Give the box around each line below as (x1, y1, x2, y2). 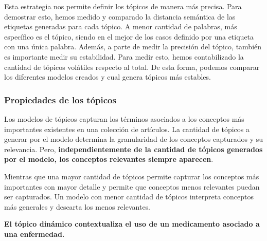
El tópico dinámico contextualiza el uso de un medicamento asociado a (4, 218, 260, 229)
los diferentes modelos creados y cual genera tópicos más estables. (4, 71, 211, 82)
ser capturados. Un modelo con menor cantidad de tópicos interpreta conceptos (4, 191, 254, 202)
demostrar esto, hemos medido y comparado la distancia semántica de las (4, 11, 236, 22)
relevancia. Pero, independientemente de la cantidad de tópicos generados (4, 143, 263, 154)
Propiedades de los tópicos (4, 93, 116, 106)
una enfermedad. (4, 228, 65, 239)
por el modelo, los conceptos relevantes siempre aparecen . (4, 154, 213, 164)
